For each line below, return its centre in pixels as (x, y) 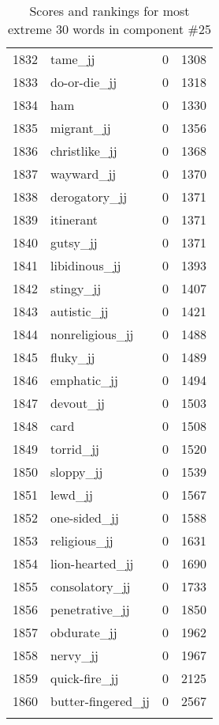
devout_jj (78, 403)
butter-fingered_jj (100, 701)
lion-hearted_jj (92, 563)
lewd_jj (72, 495)
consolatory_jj (91, 586)
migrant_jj (81, 128)
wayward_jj (84, 174)
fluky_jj (73, 357)
